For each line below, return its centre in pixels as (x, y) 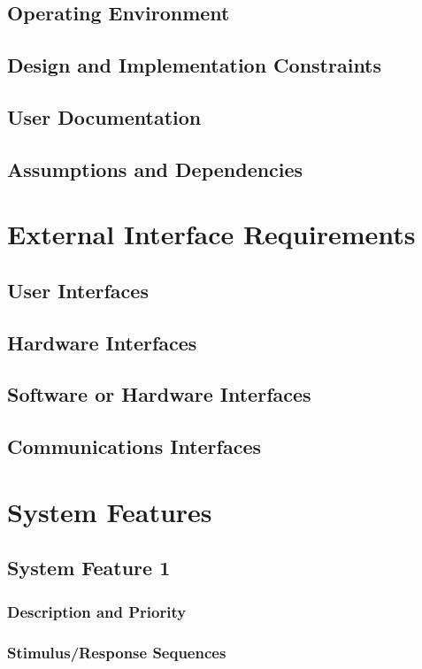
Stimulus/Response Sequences (117, 652)
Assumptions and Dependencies (155, 169)
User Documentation (104, 116)
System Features (110, 511)
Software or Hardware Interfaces (159, 394)
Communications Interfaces (134, 446)
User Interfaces (78, 290)
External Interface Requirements (211, 234)
